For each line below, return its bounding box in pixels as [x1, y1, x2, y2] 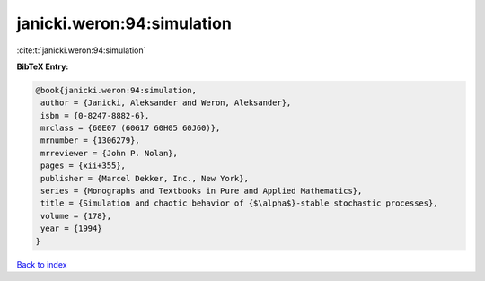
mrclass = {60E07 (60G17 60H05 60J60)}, [40, 123, 221, 134]
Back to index [16, 259, 67, 269]
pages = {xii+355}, [40, 161, 126, 171]
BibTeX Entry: [16, 61, 69, 72]
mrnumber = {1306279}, [40, 136, 141, 145]
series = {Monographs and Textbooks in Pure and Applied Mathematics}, [40, 186, 363, 197]
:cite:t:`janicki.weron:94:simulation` [16, 45, 146, 56]
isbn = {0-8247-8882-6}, [40, 110, 150, 120]
